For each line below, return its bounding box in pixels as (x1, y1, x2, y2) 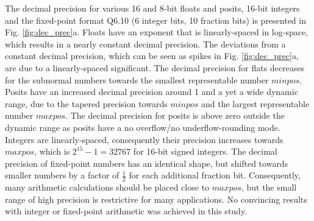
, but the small (241, 181, 297, 194)
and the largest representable (201, 97, 310, 110)
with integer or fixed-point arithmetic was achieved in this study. (5, 205, 248, 217)
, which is (34, 145, 70, 158)
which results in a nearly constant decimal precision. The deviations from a (5, 37, 286, 50)
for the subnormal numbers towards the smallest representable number (5, 73, 269, 86)
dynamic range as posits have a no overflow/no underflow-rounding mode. (5, 121, 280, 133)
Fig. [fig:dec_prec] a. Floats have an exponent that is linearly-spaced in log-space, (5, 26, 309, 38)
